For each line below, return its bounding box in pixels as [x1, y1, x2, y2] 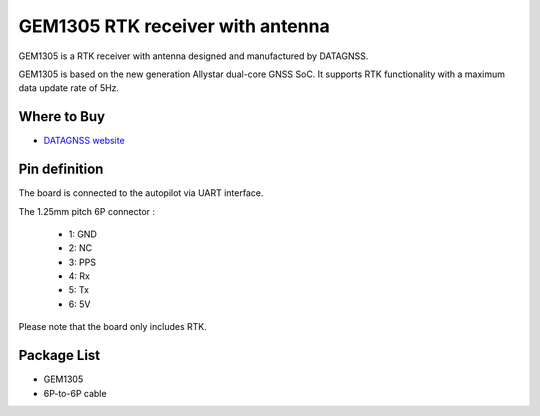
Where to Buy [18, 108, 105, 125]
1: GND [68, 228, 97, 240]
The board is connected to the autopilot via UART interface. [18, 187, 264, 199]
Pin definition [18, 161, 104, 178]
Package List [18, 347, 101, 364]
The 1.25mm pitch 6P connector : [18, 205, 155, 217]
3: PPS [68, 256, 97, 268]
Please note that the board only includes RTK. [18, 321, 207, 333]
